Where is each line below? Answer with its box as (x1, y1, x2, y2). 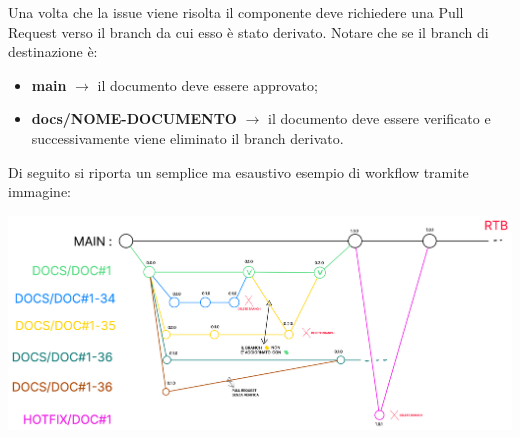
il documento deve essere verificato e (268, 108, 491, 129)
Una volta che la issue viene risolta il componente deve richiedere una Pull (8, 2, 464, 22)
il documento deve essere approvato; (97, 74, 318, 95)
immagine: (8, 181, 71, 202)
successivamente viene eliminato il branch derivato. (31, 127, 344, 148)
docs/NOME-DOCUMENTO (31, 108, 237, 129)
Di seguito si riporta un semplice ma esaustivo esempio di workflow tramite (8, 161, 469, 182)
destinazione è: (8, 41, 98, 62)
